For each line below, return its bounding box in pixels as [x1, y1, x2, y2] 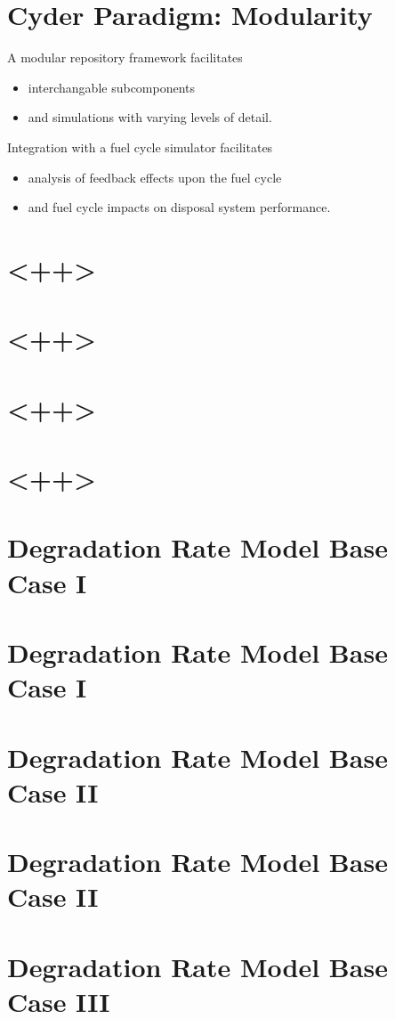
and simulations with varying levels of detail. [28, 108, 272, 126]
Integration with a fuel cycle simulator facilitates [7, 137, 273, 156]
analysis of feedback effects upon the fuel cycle [28, 167, 282, 186]
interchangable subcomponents [28, 77, 196, 96]
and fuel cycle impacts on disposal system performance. [28, 198, 331, 216]
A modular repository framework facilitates [7, 48, 243, 67]
